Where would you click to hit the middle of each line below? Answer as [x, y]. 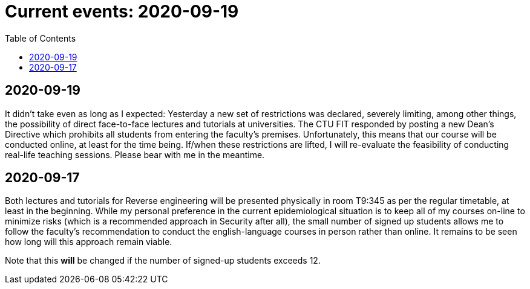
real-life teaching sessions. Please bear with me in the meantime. [135, 154]
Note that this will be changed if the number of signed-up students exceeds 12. [163, 261]
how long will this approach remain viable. [89, 242]
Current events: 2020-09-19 [122, 11]
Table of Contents [41, 38]
